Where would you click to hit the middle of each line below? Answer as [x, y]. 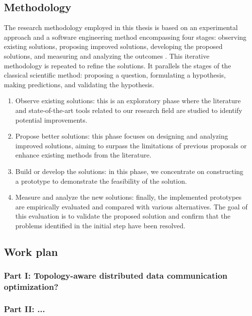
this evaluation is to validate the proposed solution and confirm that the [123, 216]
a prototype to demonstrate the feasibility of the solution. [101, 181]
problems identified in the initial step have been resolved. [100, 225]
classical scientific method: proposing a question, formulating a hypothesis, [115, 75]
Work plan [31, 251]
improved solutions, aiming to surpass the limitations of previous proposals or [131, 145]
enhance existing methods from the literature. [83, 155]
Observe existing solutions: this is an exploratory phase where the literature [128, 101]
